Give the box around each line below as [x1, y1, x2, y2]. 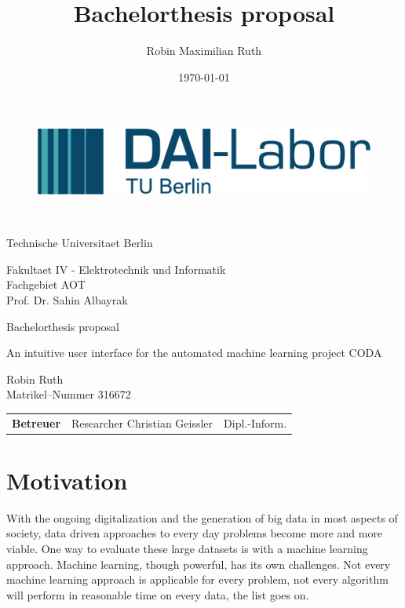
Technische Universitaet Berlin [6, 235, 153, 251]
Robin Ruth [6, 370, 64, 387]
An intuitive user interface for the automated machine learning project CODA [6, 344, 382, 361]
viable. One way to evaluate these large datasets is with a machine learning [6, 541, 368, 557]
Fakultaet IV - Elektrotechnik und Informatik [6, 260, 226, 277]
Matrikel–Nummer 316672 [6, 386, 131, 402]
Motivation [6, 464, 128, 496]
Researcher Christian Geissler [71, 414, 213, 431]
